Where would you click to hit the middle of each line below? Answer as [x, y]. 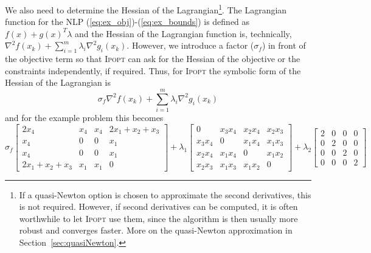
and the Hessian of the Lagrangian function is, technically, [183, 33]
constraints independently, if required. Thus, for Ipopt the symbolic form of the [153, 70]
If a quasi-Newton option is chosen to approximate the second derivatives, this [165, 194]
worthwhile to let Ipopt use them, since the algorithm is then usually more [158, 218]
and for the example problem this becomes [84, 118]
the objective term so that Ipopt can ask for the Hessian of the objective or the [153, 59]
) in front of [284, 45]
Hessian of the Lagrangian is [58, 82]
